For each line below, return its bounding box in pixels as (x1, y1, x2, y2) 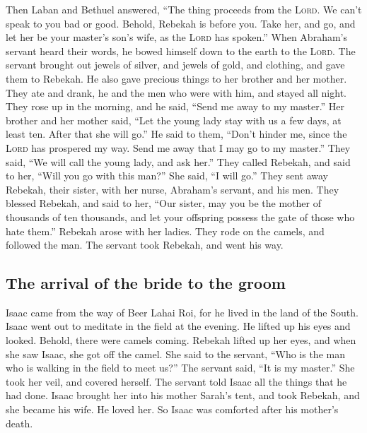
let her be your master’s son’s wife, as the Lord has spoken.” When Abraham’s (6, 30, 347, 45)
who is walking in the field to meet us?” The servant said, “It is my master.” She (6, 360, 355, 375)
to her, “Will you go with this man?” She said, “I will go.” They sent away (6, 168, 329, 183)
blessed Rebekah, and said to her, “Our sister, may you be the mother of (6, 196, 321, 210)
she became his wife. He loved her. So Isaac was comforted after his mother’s (6, 402, 339, 417)
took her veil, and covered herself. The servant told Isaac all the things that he (6, 374, 347, 388)
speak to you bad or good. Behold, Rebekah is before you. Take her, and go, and (6, 16, 356, 30)
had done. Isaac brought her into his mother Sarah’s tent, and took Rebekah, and (6, 388, 360, 403)
